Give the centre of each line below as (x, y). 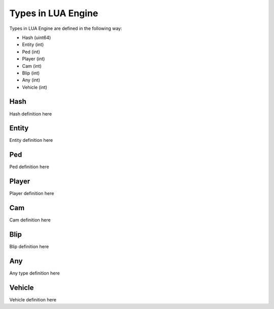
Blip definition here (29, 247)
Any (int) (31, 80)
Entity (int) (33, 45)
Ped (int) (31, 52)
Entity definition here (31, 140)
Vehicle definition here (33, 299)
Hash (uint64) (37, 37)
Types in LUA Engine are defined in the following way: (66, 28)
